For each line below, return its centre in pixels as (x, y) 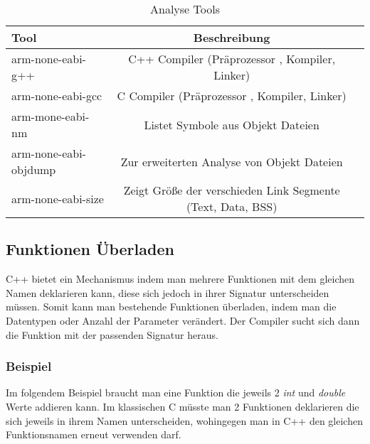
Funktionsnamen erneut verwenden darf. (94, 434)
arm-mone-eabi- (51, 116)
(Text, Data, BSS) (232, 206)
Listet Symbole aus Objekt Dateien (232, 124)
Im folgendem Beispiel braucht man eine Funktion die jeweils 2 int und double (176, 392)
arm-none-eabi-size (58, 198)
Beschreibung (232, 37)
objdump (34, 169)
